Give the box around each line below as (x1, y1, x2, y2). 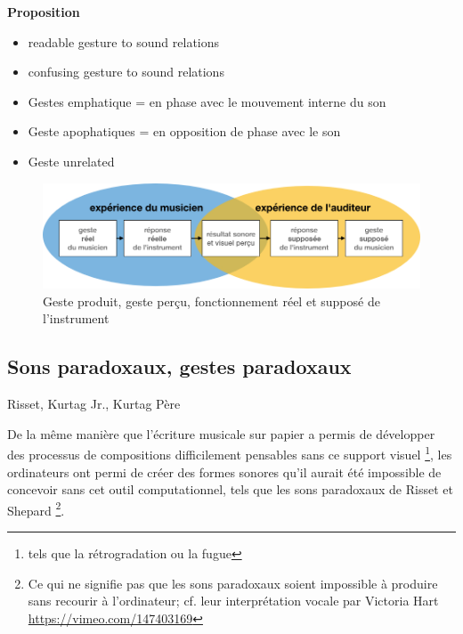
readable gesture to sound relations (28, 32, 220, 51)
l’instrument (43, 309, 110, 328)
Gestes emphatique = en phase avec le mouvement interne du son (28, 92, 386, 110)
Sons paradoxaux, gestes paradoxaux (7, 353, 352, 380)
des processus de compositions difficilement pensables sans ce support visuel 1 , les (7, 443, 452, 464)
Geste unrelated (28, 151, 115, 170)
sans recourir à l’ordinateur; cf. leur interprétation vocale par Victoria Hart (28, 591, 439, 610)
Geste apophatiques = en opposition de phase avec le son (28, 122, 341, 141)
